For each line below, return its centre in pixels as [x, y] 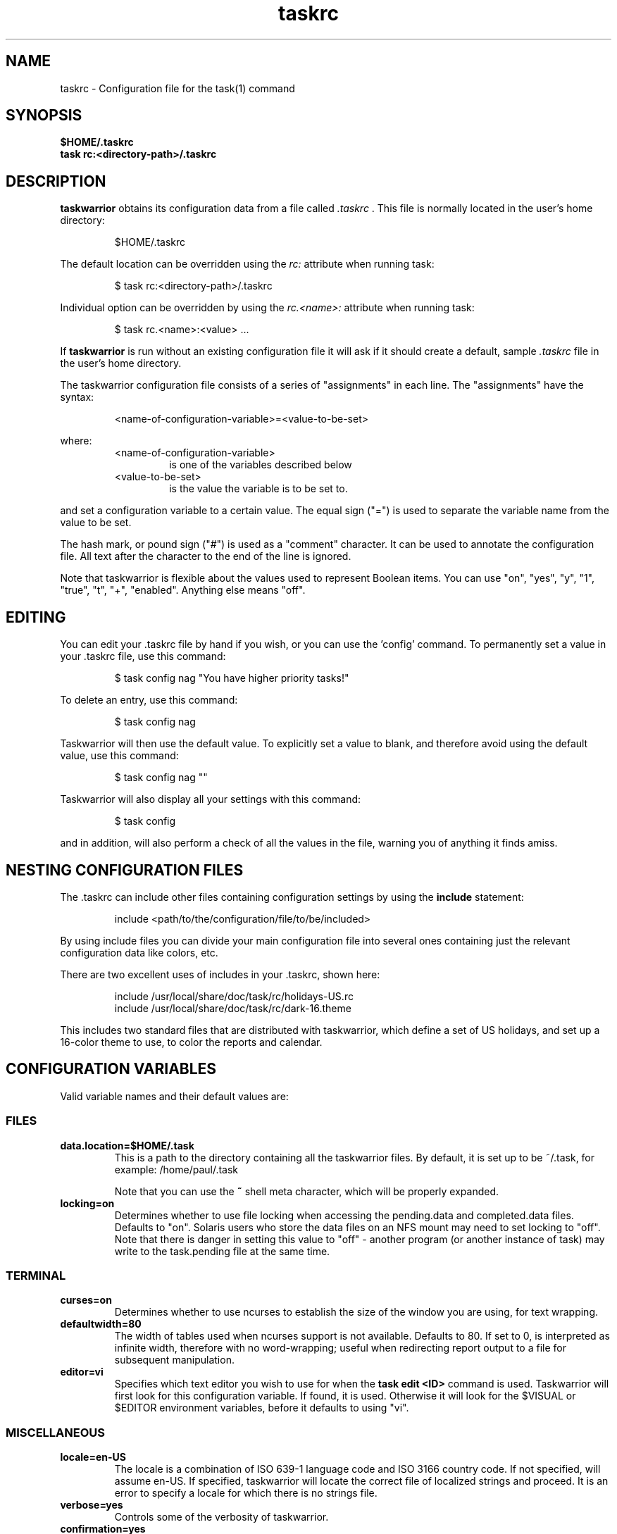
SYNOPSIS [44, 116]
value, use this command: [119, 756]
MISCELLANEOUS [55, 1432]
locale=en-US [93, 1457]
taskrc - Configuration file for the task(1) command [177, 88]
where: [76, 441]
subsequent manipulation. [174, 1360]
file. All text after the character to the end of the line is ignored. [206, 556]
